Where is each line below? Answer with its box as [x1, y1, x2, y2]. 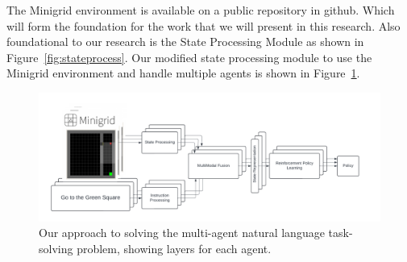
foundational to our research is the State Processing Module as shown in [6, 33, 364, 50]
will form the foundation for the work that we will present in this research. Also [6, 17, 401, 34]
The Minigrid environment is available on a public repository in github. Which [6, 2, 395, 18]
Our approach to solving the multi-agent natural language [39, 224, 325, 241]
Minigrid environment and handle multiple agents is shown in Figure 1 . [6, 64, 360, 81]
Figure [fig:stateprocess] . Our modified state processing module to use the [6, 48, 372, 65]
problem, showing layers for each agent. [77, 239, 272, 256]
